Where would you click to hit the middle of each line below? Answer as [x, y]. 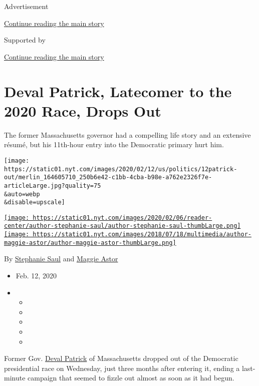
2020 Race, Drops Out [83, 110]
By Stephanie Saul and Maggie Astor [61, 259]
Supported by [25, 40]
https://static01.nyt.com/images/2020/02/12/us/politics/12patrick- [121, 169]
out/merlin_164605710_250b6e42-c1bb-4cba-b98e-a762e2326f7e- [108, 177]
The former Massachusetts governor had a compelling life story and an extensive [127, 134]
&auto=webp [22, 194]
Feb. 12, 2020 [36, 276]
